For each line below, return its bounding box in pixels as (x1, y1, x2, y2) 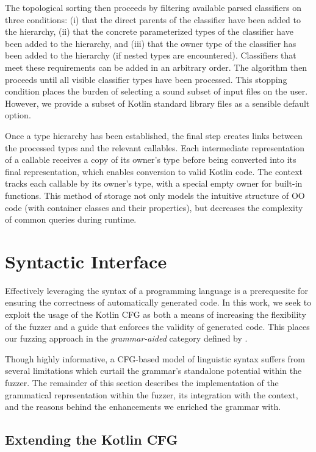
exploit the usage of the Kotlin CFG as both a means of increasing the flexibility (5, 308, 306, 320)
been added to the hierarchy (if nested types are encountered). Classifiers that (5, 49, 296, 62)
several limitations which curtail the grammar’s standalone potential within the (5, 364, 302, 377)
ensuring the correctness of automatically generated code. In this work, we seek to (5, 296, 312, 309)
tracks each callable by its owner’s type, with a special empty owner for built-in (5, 177, 303, 190)
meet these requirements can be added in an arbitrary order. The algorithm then (5, 60, 307, 73)
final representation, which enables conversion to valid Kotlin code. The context (5, 165, 303, 178)
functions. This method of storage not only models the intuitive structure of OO (5, 188, 305, 201)
